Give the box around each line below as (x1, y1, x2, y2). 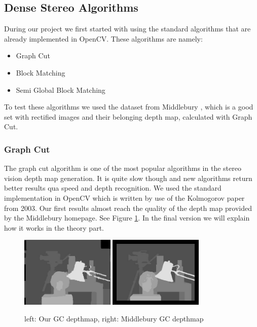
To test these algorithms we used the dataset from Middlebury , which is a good (4, 101, 253, 112)
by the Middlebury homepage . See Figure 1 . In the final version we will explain (4, 212, 250, 223)
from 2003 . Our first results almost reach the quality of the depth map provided (4, 202, 252, 213)
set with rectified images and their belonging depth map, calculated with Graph (4, 111, 252, 122)
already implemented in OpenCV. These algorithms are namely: (4, 33, 203, 44)
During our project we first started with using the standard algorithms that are (4, 23, 251, 34)
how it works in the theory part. (4, 222, 104, 233)
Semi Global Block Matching (16, 84, 105, 95)
